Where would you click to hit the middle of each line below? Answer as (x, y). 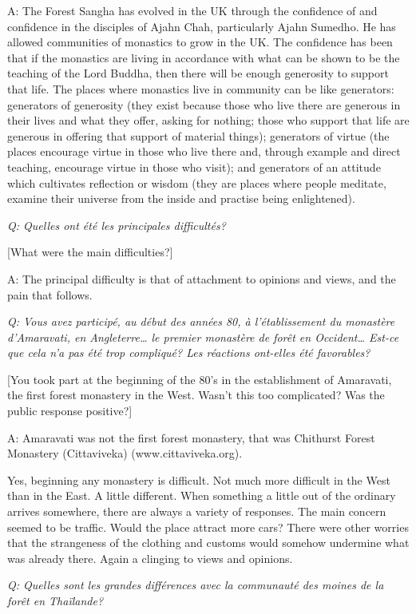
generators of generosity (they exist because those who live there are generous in (204, 104)
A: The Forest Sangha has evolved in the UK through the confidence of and (192, 10)
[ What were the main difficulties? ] (90, 252)
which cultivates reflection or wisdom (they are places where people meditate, (197, 182)
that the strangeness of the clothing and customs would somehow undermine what (208, 543)
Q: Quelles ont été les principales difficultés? (117, 225)
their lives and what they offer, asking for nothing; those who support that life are (208, 120)
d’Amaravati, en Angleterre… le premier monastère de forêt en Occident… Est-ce (203, 337)
